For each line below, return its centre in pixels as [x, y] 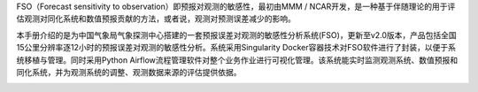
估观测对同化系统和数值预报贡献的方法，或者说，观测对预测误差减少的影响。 [156, 19]
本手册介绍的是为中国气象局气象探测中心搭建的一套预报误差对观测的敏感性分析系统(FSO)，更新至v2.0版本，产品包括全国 [237, 34]
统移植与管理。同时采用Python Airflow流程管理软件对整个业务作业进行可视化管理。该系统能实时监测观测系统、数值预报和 [237, 60]
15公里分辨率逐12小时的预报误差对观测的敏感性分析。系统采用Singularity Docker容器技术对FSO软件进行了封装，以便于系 [236, 48]
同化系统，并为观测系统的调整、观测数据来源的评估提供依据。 [129, 72]
